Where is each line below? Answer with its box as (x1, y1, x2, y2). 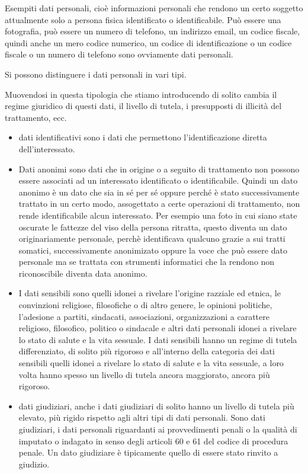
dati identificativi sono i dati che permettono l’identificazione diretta (18, 131, 267, 143)
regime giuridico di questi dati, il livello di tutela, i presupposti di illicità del (5, 100, 282, 112)
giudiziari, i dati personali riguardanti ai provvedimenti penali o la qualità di (18, 423, 297, 435)
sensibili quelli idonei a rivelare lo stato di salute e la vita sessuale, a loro (18, 357, 284, 369)
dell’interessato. (18, 142, 75, 155)
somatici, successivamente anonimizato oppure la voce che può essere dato (18, 244, 287, 256)
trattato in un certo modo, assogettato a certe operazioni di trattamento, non (18, 197, 300, 210)
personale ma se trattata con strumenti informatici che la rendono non (18, 255, 275, 268)
